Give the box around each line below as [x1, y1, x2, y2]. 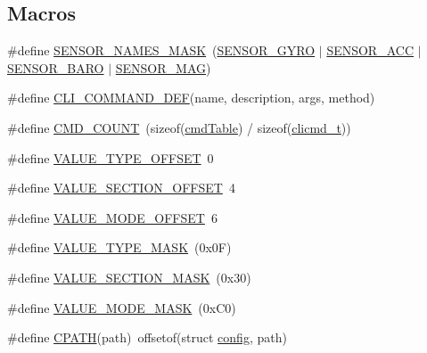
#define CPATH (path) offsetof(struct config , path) [7, 328, 287, 347]
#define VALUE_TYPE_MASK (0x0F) [7, 238, 232, 257]
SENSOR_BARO [7, 58, 104, 77]
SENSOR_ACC [326, 41, 414, 60]
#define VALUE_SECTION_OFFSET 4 [7, 178, 235, 197]
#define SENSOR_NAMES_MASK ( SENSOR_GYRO [7, 41, 316, 60]
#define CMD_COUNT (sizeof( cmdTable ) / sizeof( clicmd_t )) [7, 118, 351, 136]
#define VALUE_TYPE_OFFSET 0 [7, 148, 214, 167]
